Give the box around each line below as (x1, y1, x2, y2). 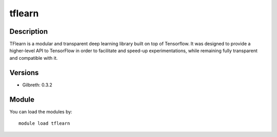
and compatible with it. (9, 55, 58, 61)
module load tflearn (18, 121, 70, 126)
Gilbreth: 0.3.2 (22, 82, 52, 88)
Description (9, 27, 48, 36)
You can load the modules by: (9, 108, 73, 115)
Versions (9, 68, 39, 77)
